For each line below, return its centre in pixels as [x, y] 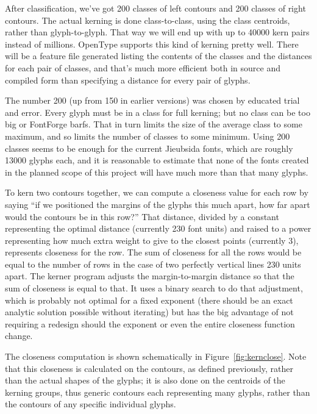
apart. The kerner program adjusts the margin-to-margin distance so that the [150, 276]
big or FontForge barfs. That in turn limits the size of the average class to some [154, 124]
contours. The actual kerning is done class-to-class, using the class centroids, [148, 20]
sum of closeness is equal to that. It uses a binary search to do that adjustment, [154, 288]
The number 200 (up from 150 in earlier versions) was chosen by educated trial [152, 100]
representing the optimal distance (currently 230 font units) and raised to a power [158, 228]
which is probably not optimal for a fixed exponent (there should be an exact [149, 300]
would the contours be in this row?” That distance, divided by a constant [142, 216]
